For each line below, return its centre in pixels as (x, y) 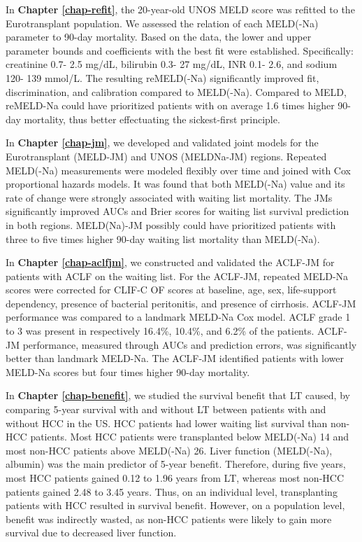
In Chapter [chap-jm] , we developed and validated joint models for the (162, 143)
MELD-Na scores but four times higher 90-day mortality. (128, 371)
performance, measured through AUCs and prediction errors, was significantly (190, 344)
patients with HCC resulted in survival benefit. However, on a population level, (175, 505)
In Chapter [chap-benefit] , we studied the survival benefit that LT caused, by (178, 395)
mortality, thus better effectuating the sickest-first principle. (152, 119)
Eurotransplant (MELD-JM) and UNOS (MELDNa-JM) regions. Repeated (166, 156)
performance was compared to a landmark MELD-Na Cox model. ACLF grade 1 (178, 317)
